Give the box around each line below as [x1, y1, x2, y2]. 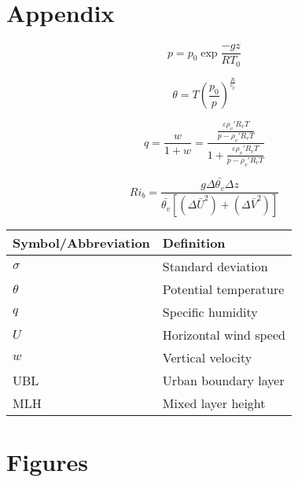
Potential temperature [162, 280, 285, 299]
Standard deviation [162, 257, 268, 276]
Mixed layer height [162, 394, 266, 413]
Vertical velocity [162, 348, 252, 367]
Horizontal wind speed [162, 326, 285, 344]
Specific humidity [162, 303, 258, 322]
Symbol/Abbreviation [13, 234, 150, 252]
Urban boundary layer [162, 371, 285, 390]
